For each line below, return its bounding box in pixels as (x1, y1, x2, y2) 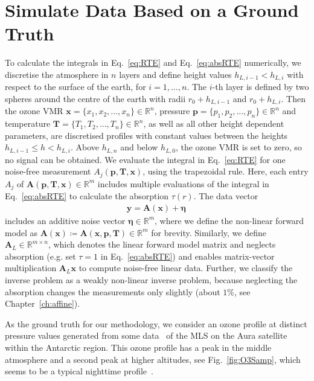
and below (120, 141, 158, 153)
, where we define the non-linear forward (155, 214, 304, 226)
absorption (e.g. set (5, 249, 76, 262)
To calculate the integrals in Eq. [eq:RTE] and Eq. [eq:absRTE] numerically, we (5, 56, 301, 69)
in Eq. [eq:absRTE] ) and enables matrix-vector (100, 249, 275, 262)
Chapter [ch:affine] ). (5, 297, 80, 310)
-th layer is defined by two (212, 80, 309, 93)
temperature (5, 117, 51, 130)
